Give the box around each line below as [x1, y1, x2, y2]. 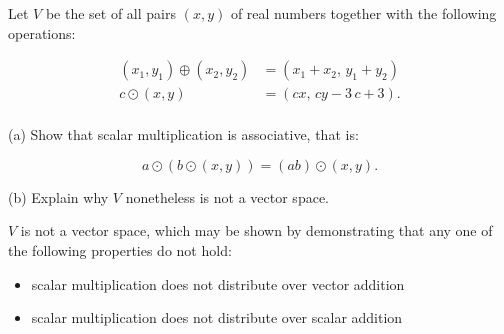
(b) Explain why [8, 186, 109, 207]
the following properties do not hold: [8, 240, 232, 261]
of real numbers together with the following [230, 3, 497, 23]
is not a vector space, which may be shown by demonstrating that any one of [20, 220, 493, 241]
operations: [8, 22, 76, 43]
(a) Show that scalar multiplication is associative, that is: [8, 124, 359, 145]
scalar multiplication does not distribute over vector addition [31, 273, 405, 294]
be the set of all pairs [45, 3, 176, 23]
